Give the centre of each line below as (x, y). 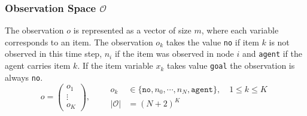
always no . (24, 77)
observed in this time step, (54, 54)
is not (279, 42)
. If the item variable (115, 65)
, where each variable (240, 30)
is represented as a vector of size (132, 30)
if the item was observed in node (174, 54)
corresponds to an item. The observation (79, 42)
